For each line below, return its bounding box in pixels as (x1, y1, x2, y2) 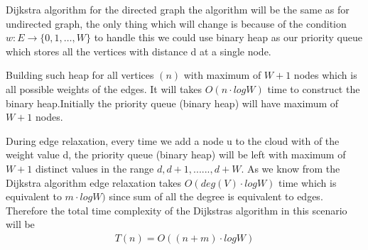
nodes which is (293, 67, 357, 82)
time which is (278, 175, 337, 190)
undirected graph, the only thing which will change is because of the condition (6, 16, 347, 31)
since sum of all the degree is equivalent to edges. (109, 189, 323, 204)
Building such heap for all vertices (6, 67, 154, 82)
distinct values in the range (36, 161, 154, 175)
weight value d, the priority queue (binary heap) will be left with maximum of (6, 147, 346, 162)
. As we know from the (241, 161, 340, 175)
